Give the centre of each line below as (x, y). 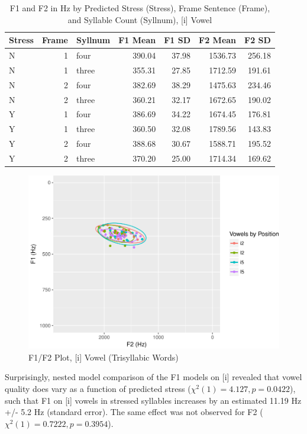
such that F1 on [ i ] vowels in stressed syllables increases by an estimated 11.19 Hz (153, 400)
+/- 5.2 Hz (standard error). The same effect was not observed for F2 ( (134, 412)
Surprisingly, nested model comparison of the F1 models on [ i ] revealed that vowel (153, 377)
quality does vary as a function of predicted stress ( (98, 389)
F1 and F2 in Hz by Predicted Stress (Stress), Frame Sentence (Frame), (140, 8)
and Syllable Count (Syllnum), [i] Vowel (140, 19)
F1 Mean (137, 40)
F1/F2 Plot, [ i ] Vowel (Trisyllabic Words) (104, 357)
